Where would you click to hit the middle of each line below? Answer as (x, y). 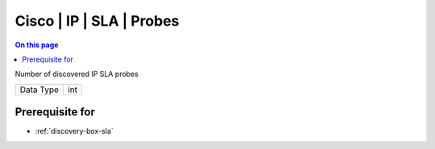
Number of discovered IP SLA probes (77, 74)
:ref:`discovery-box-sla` (75, 131)
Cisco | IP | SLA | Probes (97, 21)
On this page (37, 45)
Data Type (39, 90)
